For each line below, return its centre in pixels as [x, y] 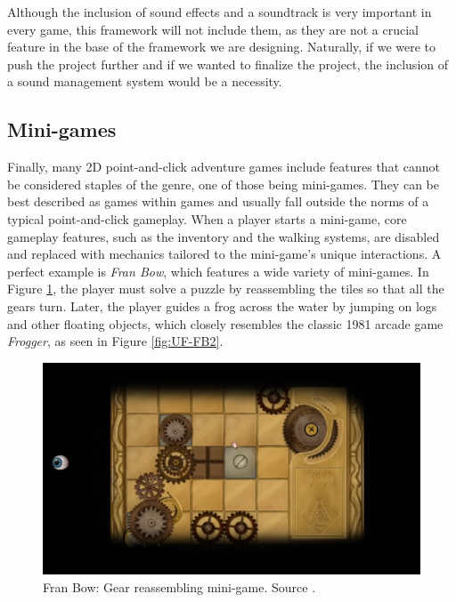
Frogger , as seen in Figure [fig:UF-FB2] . [115, 341]
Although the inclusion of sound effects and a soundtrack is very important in [220, 12]
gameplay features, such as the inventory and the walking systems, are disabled [224, 236]
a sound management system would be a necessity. [145, 81]
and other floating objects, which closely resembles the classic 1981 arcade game [225, 323]
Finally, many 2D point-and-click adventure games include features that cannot [224, 167]
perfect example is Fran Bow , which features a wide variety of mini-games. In [218, 271]
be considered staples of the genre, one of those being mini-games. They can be [223, 184]
